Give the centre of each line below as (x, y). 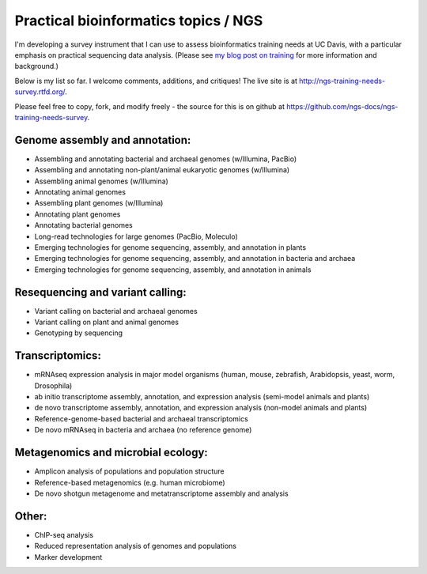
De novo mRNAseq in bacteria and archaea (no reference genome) (143, 430)
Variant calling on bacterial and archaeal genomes (116, 311)
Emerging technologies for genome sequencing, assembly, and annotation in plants (170, 247)
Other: (31, 516)
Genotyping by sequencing (78, 333)
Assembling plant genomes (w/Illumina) (99, 203)
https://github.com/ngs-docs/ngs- (342, 106)
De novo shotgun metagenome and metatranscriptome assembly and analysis (161, 493)
